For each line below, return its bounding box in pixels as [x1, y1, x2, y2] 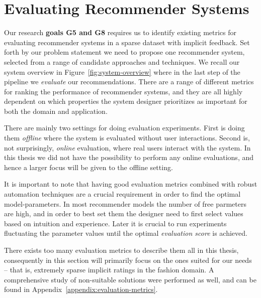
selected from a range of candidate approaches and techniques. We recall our [4, 56, 240, 67]
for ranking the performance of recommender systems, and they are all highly [4, 86, 243, 96]
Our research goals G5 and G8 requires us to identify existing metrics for [4, 27, 237, 38]
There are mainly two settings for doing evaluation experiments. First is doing [4, 122, 245, 133]
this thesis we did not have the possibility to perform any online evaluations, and [4, 152, 254, 163]
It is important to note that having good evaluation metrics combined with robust [4, 179, 257, 189]
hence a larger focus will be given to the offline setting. [4, 162, 173, 172]
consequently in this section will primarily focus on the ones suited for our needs [4, 254, 252, 265]
